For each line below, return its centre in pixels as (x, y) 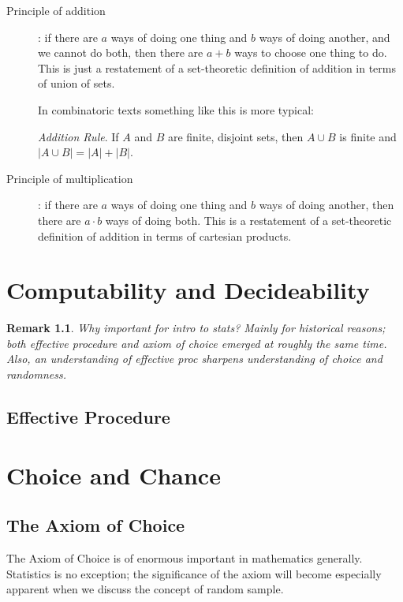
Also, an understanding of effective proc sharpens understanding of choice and (194, 359)
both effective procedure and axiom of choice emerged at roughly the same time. (197, 343)
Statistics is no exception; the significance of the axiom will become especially (194, 573)
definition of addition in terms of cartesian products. (165, 236)
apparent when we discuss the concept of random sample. (145, 589)
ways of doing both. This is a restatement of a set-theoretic (248, 220)
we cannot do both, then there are (121, 52)
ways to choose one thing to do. (311, 52)
